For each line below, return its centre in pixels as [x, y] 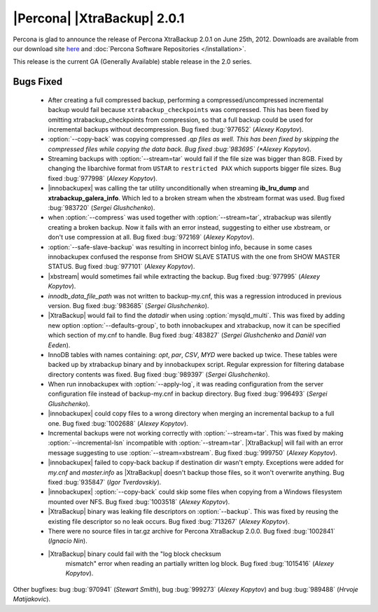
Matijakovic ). [32, 599]
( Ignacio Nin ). [68, 541]
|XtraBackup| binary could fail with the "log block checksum [135, 554]
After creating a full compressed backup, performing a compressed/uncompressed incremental [186, 100]
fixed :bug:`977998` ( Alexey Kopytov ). [103, 178]
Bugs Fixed [38, 82]
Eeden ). [59, 345]
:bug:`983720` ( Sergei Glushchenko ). [101, 208]
